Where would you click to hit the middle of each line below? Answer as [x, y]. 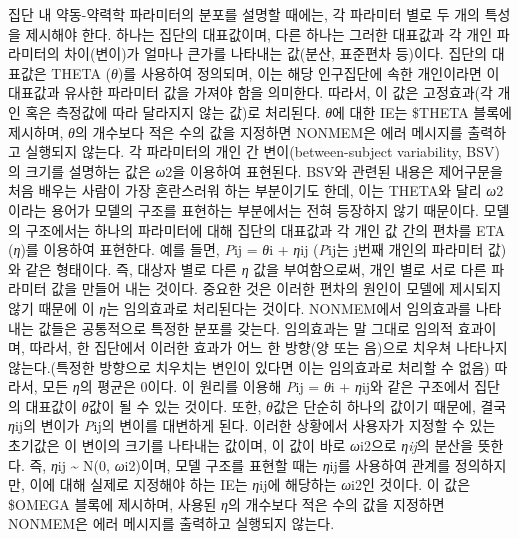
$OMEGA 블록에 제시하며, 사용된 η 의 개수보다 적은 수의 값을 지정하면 [226, 503]
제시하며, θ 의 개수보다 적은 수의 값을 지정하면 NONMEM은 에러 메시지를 [235, 131]
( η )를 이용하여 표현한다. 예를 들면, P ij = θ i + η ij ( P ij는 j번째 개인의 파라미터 [246, 249]
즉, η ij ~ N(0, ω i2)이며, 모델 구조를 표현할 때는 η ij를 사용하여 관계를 [240, 464]
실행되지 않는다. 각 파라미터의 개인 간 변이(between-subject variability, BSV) [262, 151]
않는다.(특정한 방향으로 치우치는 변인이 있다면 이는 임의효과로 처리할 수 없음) [249, 366]
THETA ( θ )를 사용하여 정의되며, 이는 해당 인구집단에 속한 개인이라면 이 [275, 72]
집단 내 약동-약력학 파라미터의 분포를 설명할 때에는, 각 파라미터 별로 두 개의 [244, 14]
